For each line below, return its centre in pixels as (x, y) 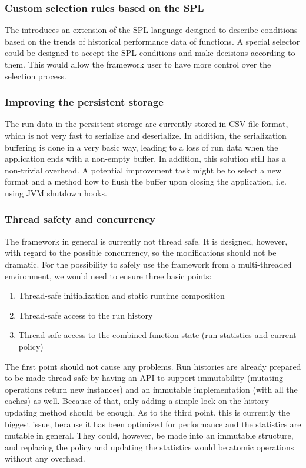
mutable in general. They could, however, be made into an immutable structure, (149, 435)
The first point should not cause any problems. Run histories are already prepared (153, 366)
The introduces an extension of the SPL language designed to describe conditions (151, 30)
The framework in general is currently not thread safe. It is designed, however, (146, 241)
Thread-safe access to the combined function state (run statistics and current (157, 335)
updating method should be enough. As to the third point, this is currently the (147, 412)
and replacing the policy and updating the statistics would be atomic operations (149, 447)
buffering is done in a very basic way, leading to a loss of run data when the (142, 147)
